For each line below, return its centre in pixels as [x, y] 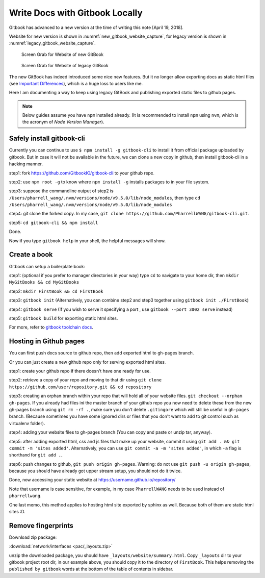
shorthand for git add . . [36, 455]
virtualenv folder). [27, 423]
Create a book [31, 255]
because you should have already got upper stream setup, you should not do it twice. [95, 471]
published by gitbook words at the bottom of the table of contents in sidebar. [91, 569]
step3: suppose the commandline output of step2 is [61, 191]
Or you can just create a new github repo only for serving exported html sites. [88, 362]
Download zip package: [33, 537]
